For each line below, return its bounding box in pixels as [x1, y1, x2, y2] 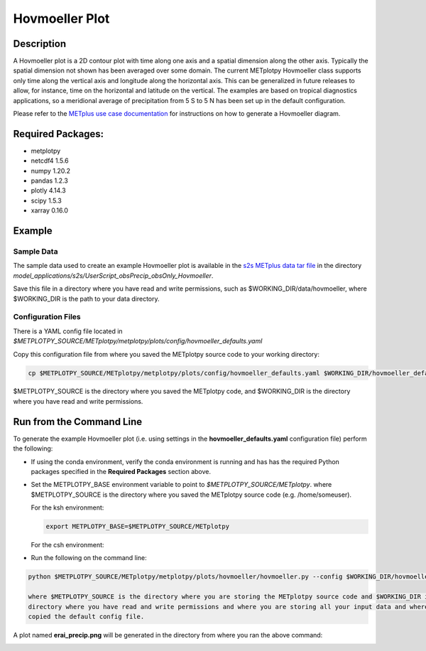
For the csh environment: [31, 541, 104, 549]
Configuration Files [13, 312, 81, 322]
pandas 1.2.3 [31, 176, 69, 185]
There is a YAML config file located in [13, 327, 124, 335]
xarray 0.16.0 [31, 206, 69, 215]
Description [13, 38, 67, 50]
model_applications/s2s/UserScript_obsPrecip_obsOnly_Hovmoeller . [13, 271, 214, 280]
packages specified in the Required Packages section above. [31, 467, 211, 475]
